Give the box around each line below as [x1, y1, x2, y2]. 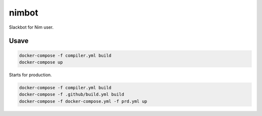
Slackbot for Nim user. [9, 24, 54, 30]
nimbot [9, 7, 38, 18]
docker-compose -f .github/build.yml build [19, 92, 125, 97]
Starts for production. [9, 72, 52, 78]
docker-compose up [19, 59, 63, 65]
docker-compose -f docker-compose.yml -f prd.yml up [19, 99, 147, 104]
